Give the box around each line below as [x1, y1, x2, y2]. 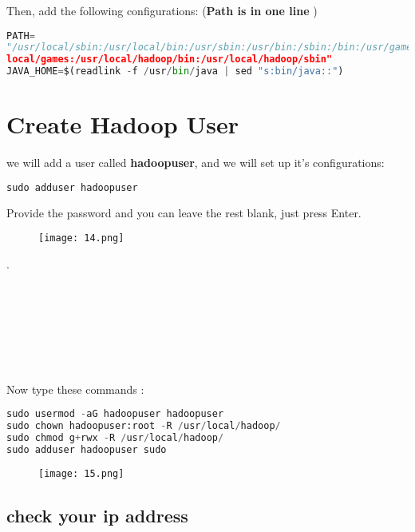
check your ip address [6, 502, 188, 527]
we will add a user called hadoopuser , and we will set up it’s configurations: [6, 154, 385, 171]
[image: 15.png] [38, 467, 125, 479]
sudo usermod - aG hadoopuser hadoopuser [6, 408, 224, 420]
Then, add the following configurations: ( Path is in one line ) [6, 2, 318, 18]
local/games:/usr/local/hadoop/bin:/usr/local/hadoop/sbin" [6, 54, 333, 66]
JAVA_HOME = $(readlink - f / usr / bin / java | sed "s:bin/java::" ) [6, 66, 344, 77]
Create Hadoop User [6, 108, 239, 141]
